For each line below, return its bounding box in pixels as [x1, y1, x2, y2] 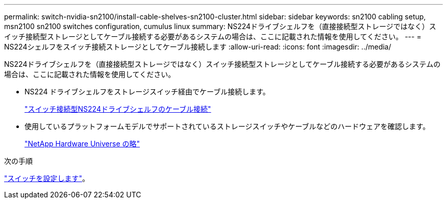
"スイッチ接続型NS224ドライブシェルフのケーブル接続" [24, 105, 211, 113]
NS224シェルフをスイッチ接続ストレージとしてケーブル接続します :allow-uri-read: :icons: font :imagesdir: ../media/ [4, 42, 391, 51]
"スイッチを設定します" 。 [4, 174, 90, 183]
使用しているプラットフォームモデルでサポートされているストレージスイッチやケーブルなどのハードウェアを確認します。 [24, 122, 430, 131]
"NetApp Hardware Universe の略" [24, 139, 140, 148]
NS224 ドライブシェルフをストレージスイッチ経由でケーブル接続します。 [24, 87, 270, 96]
